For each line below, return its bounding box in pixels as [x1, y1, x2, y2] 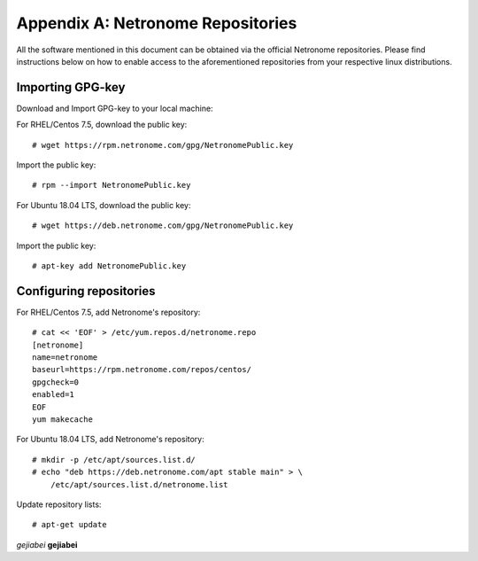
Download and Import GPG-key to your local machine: [16, 103, 213, 113]
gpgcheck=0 [32, 377, 80, 387]
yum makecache [32, 415, 93, 425]
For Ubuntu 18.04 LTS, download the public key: [16, 199, 191, 210]
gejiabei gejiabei [16, 539, 78, 549]
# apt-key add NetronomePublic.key [32, 261, 187, 270]
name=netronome [32, 353, 98, 362]
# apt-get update [32, 519, 107, 530]
